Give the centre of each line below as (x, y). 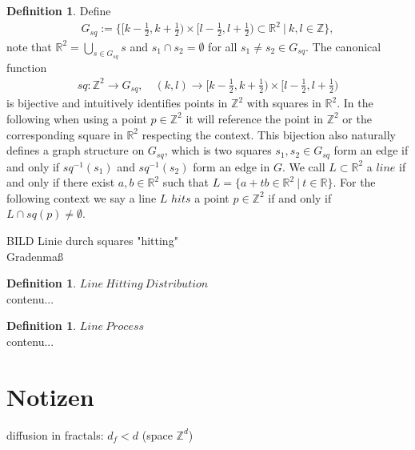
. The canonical (343, 46)
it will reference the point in (254, 118)
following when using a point (77, 118)
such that (186, 182)
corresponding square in (65, 134)
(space (157, 434)
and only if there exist (61, 182)
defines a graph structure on (76, 150)
